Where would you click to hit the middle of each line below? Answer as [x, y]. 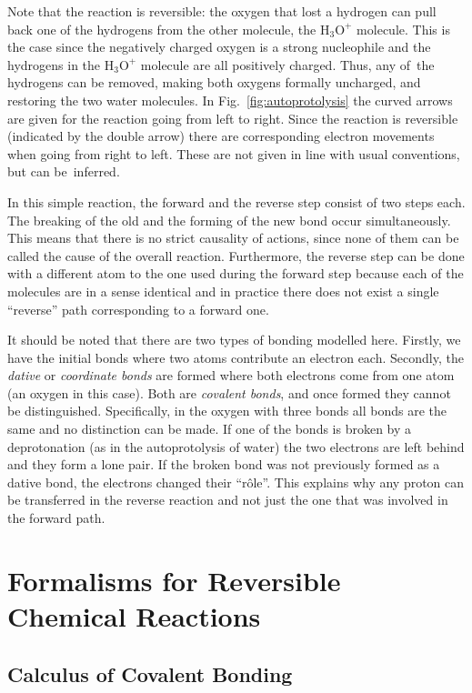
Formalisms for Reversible [174, 580]
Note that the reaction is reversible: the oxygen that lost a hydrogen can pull [222, 11]
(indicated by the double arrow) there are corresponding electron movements [221, 136]
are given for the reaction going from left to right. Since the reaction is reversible [233, 118]
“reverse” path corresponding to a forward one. [138, 309]
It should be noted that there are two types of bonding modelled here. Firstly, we [234, 340]
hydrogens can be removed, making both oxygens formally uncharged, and [214, 82]
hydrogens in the [54, 64]
